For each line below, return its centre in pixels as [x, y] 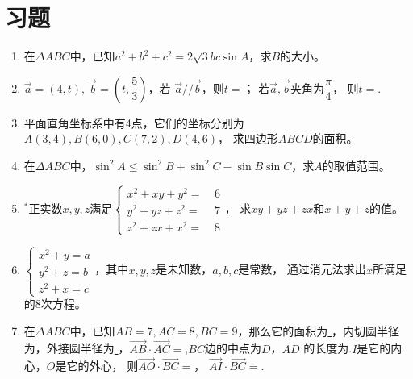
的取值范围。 [356, 165]
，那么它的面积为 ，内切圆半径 [319, 330]
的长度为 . [328, 348]
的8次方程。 [55, 304]
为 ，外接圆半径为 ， [77, 348]
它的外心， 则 [102, 366]
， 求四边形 [248, 138]
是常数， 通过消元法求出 [302, 269]
